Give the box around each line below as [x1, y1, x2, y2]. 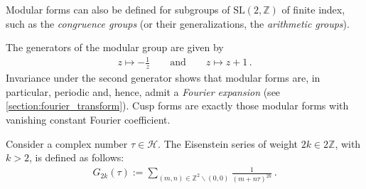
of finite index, [281, 2, 345, 16]
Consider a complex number [6, 136, 128, 151]
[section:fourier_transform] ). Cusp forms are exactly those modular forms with [6, 98, 349, 113]
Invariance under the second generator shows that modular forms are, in [6, 70, 321, 85]
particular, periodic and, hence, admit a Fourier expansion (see [6, 84, 281, 99]
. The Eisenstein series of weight [158, 136, 298, 151]
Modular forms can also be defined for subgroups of [6, 2, 230, 16]
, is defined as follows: [28, 150, 124, 165]
